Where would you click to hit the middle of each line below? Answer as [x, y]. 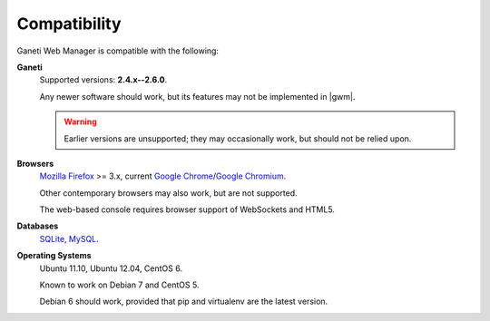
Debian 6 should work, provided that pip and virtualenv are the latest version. [184, 302]
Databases [38, 226]
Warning [80, 122]
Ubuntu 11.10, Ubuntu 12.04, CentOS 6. [111, 268]
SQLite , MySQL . [69, 238]
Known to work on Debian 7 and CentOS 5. [119, 285]
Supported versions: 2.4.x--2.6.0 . [103, 80]
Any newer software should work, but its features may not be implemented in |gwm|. [197, 96]
